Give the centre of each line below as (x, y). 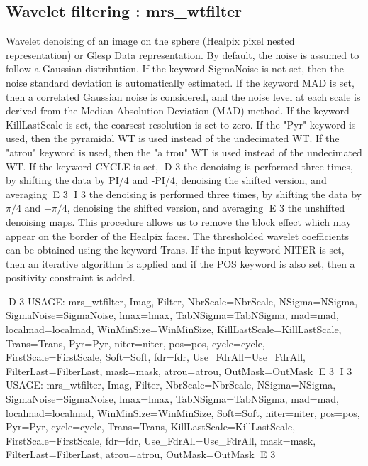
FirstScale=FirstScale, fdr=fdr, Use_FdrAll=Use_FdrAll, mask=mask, (161, 440)
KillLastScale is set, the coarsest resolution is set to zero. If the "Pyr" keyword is (181, 124)
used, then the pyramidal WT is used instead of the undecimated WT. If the (173, 138)
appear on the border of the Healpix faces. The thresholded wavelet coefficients (178, 235)
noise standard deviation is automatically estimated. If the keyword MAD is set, (180, 82)
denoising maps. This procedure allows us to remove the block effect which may (179, 221)
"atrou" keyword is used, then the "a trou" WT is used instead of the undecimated (184, 152)
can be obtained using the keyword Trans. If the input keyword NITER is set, (175, 250)
